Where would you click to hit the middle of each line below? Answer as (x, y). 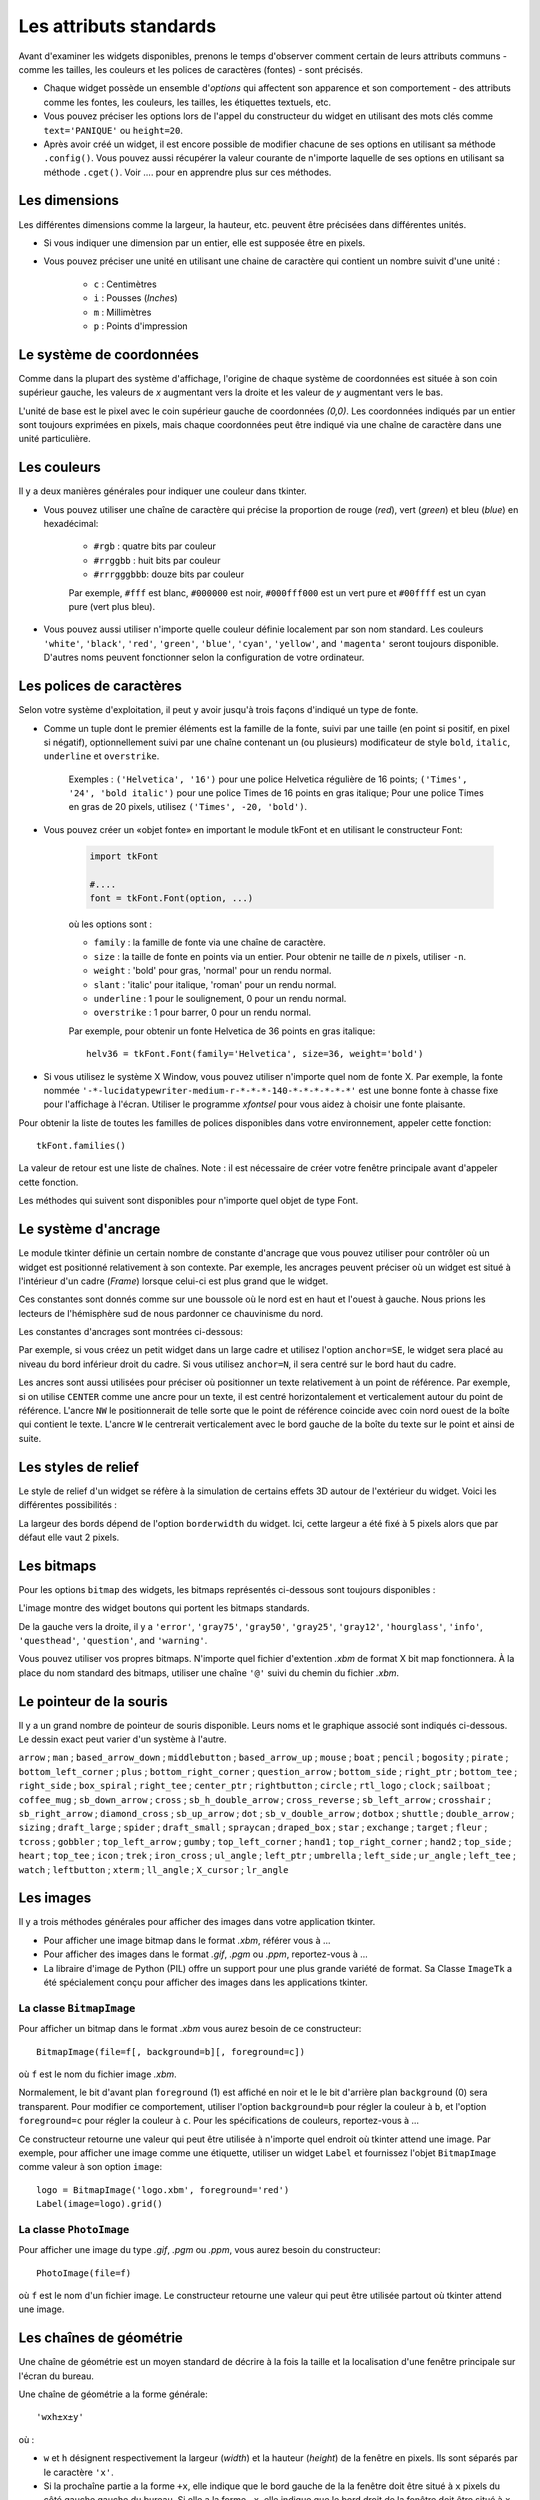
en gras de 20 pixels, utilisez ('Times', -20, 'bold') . (188, 807)
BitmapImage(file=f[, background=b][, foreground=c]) (170, 2051)
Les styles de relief (79, 1466)
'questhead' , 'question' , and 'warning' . (113, 1640)
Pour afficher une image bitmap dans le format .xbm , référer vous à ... (187, 1940)
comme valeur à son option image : (90, 2167)
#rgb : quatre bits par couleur (155, 546)
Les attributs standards (117, 26)
